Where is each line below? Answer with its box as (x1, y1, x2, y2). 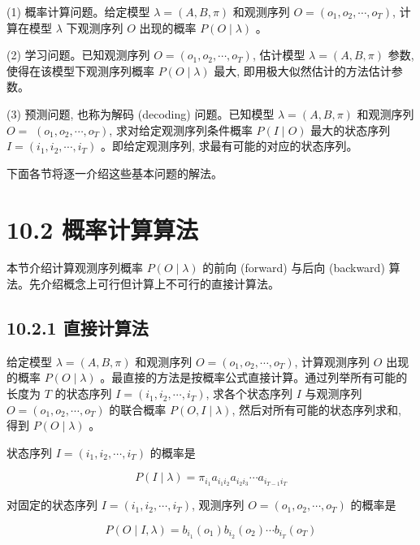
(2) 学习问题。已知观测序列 (6, 46, 150, 63)
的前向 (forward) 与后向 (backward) (202, 259, 385, 276)
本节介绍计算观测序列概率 (6, 259, 143, 276)
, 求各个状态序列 (206, 385, 293, 402)
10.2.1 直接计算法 (6, 315, 149, 340)
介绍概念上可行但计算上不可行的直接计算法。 (40, 275, 279, 292)
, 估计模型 (252, 46, 305, 63)
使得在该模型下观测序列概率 (6, 62, 154, 79)
